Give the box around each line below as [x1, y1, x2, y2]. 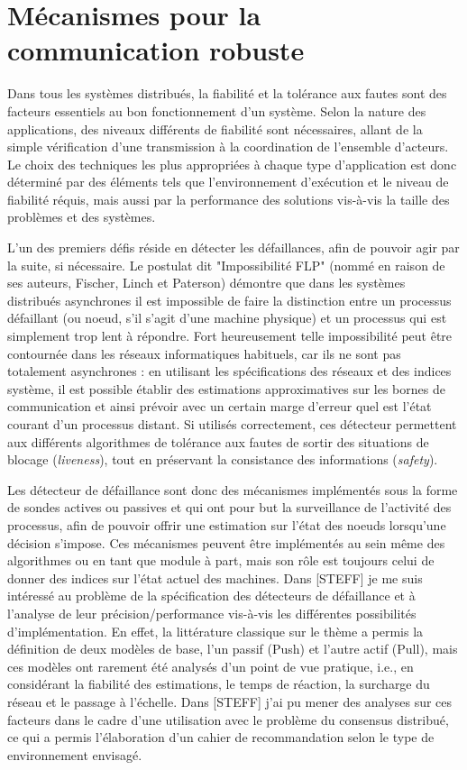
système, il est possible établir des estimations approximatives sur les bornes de [7, 379, 445, 398]
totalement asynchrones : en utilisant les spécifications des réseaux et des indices [7, 362, 452, 380]
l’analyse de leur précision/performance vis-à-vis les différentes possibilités [7, 603, 417, 622]
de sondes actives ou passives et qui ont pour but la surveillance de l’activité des [7, 498, 452, 517]
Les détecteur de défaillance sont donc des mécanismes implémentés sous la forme [7, 480, 458, 499]
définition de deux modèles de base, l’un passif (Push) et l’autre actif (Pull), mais [7, 639, 458, 658]
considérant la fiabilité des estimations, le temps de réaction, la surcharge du [7, 674, 430, 693]
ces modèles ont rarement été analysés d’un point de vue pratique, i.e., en [7, 656, 414, 675]
